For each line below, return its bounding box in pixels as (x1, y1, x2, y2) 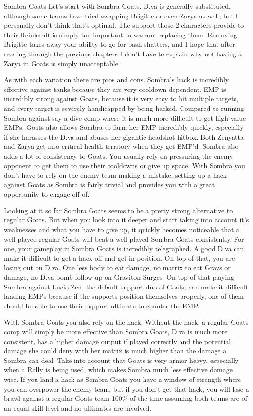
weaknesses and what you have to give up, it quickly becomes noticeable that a (4, 224, 240, 235)
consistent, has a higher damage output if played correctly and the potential (4, 336, 231, 346)
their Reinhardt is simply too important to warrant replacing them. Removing (4, 29, 237, 39)
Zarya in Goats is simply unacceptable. (4, 58, 120, 68)
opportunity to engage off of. (4, 189, 90, 199)
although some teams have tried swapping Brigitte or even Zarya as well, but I (4, 10, 238, 20)
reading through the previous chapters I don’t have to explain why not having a (4, 48, 242, 58)
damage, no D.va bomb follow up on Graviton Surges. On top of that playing (4, 272, 235, 282)
